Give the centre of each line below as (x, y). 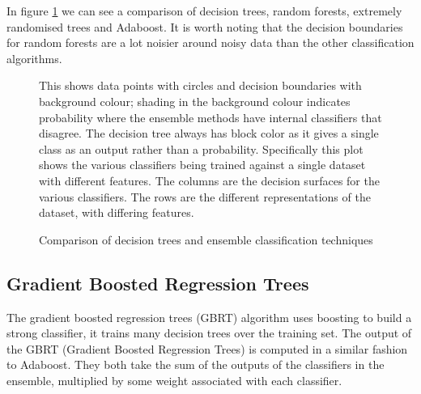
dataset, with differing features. (117, 212)
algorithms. (34, 58)
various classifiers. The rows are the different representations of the (205, 196)
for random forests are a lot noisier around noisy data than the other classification (210, 42)
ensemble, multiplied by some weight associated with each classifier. (174, 380)
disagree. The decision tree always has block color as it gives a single (209, 133)
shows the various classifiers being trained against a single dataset (202, 165)
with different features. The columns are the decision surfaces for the (209, 180)
